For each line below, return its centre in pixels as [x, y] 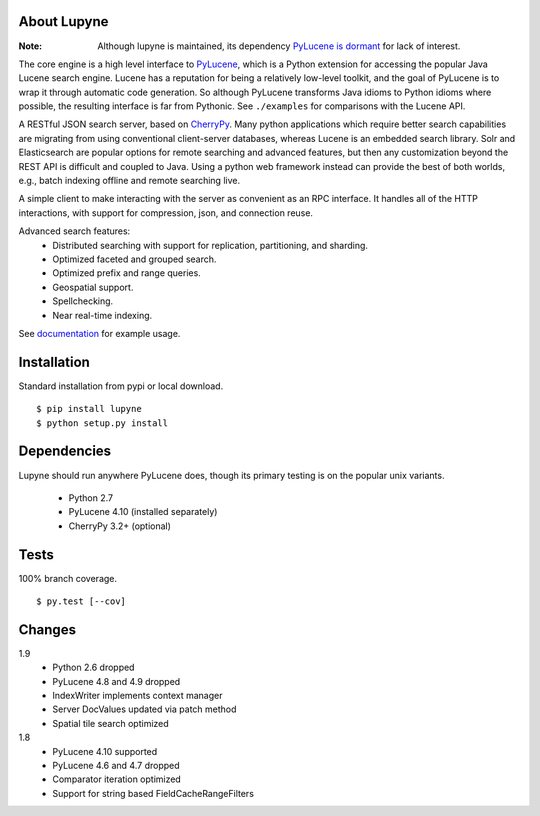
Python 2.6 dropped [93, 667]
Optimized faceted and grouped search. [134, 259]
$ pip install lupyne [89, 409]
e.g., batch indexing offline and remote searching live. [129, 181]
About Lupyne [63, 21]
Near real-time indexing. [102, 315]
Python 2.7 [91, 497]
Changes [47, 629]
